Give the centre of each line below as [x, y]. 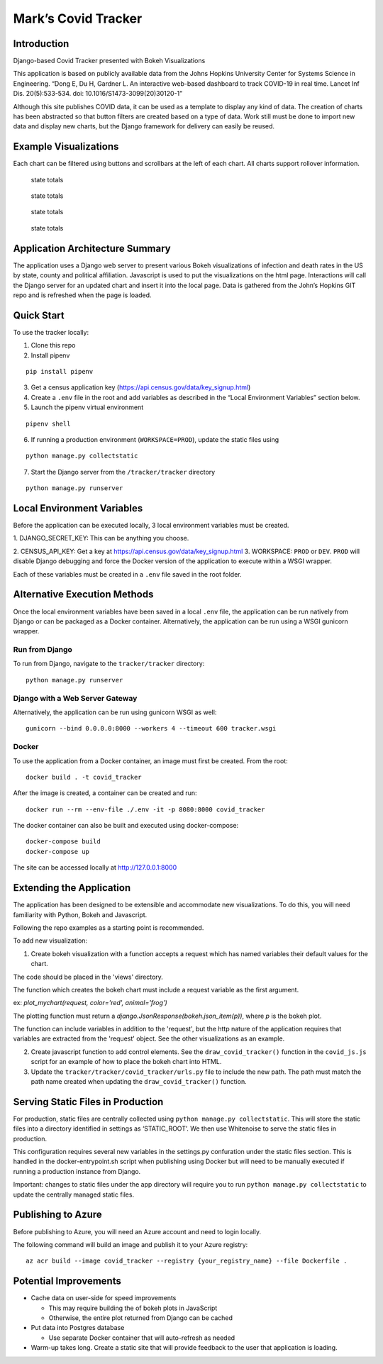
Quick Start [39, 315]
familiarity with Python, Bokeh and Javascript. [80, 914]
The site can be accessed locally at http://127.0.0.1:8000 [95, 867]
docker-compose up [58, 852]
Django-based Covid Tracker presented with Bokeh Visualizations [109, 61]
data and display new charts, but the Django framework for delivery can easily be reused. [144, 126]
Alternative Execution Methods [83, 595]
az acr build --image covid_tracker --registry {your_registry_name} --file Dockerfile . [187, 1261]
